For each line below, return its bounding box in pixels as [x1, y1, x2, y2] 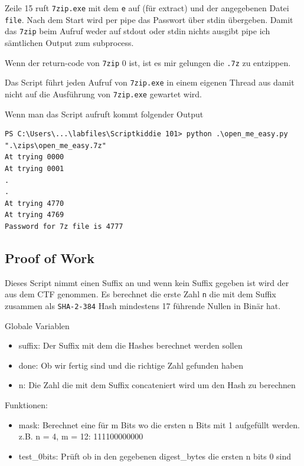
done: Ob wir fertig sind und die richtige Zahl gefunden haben [18, 359, 243, 371]
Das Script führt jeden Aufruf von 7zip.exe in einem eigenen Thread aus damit [5, 76, 295, 88]
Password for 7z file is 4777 [5, 222, 123, 231]
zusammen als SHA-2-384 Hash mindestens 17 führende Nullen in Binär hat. [5, 299, 281, 311]
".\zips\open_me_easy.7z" [5, 141, 106, 150]
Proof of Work [5, 248, 94, 267]
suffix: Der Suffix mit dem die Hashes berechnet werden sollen [18, 339, 243, 352]
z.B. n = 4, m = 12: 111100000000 [18, 430, 143, 442]
